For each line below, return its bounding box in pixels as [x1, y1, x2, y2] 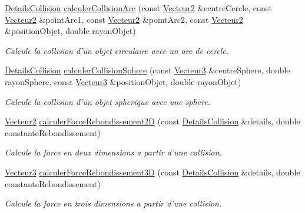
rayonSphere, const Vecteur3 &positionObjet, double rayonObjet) [5, 75, 241, 87]
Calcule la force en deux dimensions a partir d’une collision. [5, 146, 222, 158]
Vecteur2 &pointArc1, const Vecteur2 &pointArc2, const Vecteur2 [5, 13, 243, 25]
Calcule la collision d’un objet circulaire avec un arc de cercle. [5, 44, 229, 56]
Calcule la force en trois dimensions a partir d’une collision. [5, 197, 222, 209]
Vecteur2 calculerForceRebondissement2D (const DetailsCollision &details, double [5, 115, 300, 127]
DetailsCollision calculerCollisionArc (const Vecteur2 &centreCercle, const [5, 2, 272, 13]
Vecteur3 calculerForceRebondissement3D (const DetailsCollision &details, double [5, 165, 300, 178]
